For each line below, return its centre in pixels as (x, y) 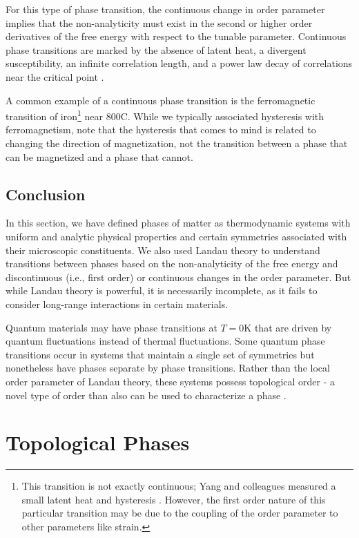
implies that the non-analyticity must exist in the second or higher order (159, 22)
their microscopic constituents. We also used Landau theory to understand (163, 250)
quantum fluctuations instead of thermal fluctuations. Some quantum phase (165, 341)
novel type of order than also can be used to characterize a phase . (146, 395)
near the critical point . (55, 76)
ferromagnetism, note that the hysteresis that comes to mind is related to (161, 129)
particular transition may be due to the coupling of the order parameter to (180, 513)
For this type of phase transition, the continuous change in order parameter (165, 9)
